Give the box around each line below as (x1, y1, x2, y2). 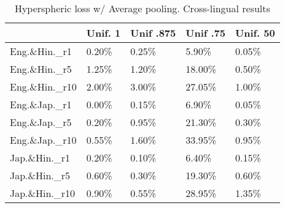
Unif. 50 (235, 26, 275, 40)
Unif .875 (130, 26, 176, 40)
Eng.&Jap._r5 (10, 115, 72, 129)
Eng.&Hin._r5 (10, 62, 72, 76)
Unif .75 (185, 26, 225, 40)
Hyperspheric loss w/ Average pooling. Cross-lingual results (14, 1, 270, 15)
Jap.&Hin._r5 (10, 168, 71, 182)
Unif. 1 (86, 26, 121, 40)
